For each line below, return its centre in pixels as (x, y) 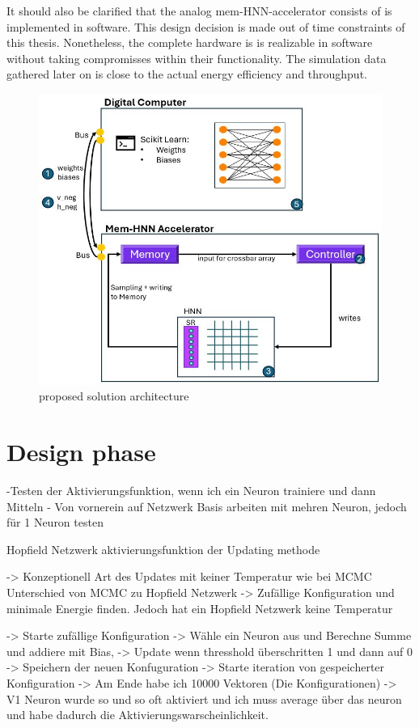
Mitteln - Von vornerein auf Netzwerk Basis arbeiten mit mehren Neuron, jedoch (207, 506)
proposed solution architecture (114, 396)
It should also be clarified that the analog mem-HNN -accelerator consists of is (199, 11)
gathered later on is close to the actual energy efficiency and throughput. (187, 74)
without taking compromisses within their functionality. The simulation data (197, 58)
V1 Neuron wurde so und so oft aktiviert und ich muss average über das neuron (204, 698)
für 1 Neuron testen (55, 522)
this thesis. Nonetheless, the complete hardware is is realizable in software (190, 42)
